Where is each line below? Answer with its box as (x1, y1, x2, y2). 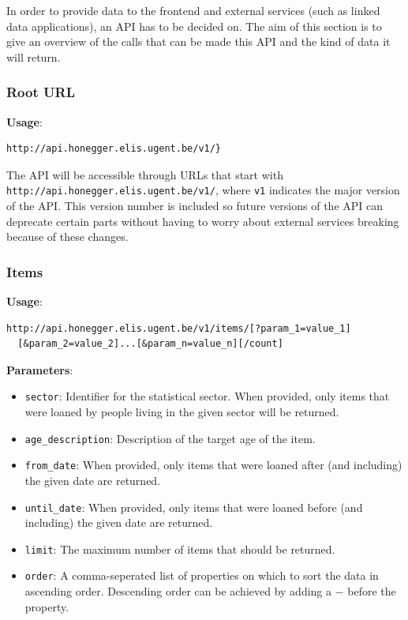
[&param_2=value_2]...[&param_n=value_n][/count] (17, 338, 283, 350)
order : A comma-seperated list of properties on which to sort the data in (24, 567, 379, 584)
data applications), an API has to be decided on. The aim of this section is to (6, 17, 382, 34)
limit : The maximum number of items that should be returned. (24, 540, 335, 557)
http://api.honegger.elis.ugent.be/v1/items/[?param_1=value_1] (6, 322, 351, 334)
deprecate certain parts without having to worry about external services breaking (6, 212, 399, 229)
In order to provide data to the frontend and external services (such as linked (6, 2, 380, 18)
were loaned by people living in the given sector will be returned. (24, 404, 339, 420)
